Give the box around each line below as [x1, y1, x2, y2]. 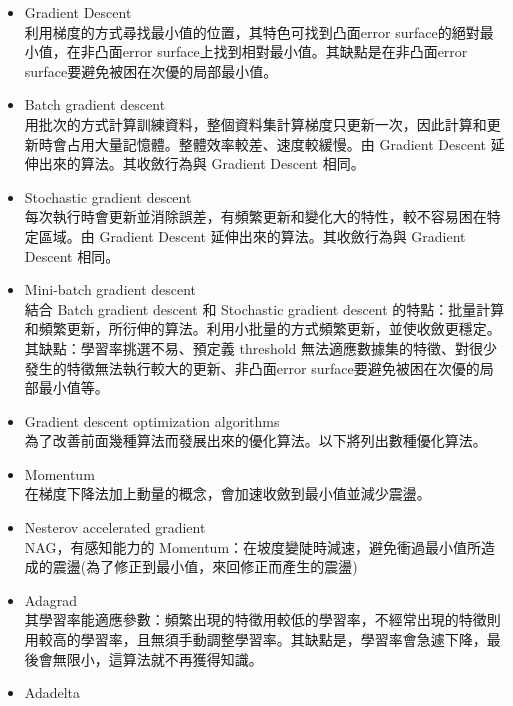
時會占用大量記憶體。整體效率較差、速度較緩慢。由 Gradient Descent [38, 133, 487, 154]
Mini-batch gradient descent [24, 279, 197, 300]
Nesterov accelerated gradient [24, 517, 206, 538]
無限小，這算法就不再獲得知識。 [52, 648, 263, 669]
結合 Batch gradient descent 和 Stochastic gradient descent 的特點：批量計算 [24, 298, 505, 319]
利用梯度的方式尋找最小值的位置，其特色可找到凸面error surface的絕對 [24, 21, 480, 42]
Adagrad [24, 589, 77, 610]
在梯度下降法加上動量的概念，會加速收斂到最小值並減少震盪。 [24, 483, 431, 504]
